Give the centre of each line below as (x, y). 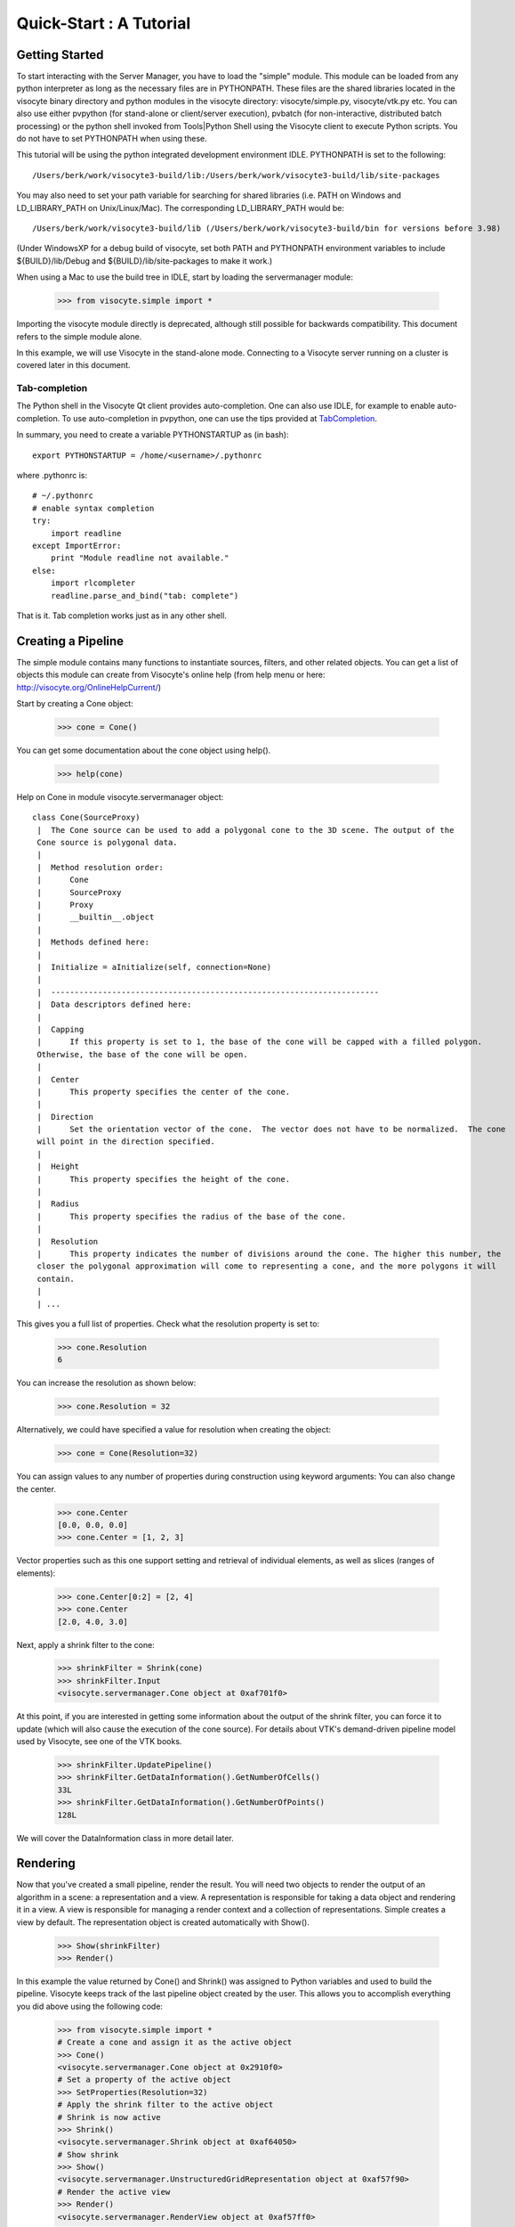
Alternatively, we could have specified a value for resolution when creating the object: (174, 1430)
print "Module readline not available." (140, 558)
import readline (86, 533)
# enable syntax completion (93, 508)
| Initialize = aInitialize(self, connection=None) (154, 967)
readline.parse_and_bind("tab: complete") (145, 595)
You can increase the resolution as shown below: (106, 1383)
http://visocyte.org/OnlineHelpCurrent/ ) (89, 687)
